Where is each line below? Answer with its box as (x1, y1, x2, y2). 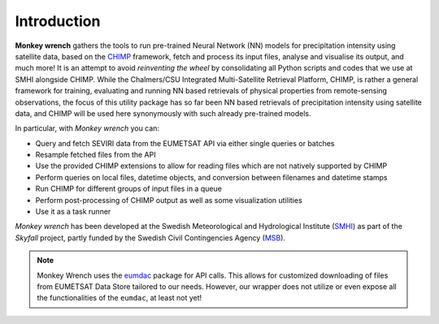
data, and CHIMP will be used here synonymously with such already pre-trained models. (15, 108, 311, 118)
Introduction (15, 12, 101, 30)
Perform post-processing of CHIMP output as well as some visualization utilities (35, 195, 302, 205)
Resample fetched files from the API (35, 150, 156, 160)
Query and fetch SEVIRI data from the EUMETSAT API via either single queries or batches (35, 138, 335, 148)
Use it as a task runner (35, 207, 111, 217)
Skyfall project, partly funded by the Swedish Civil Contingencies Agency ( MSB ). (15, 232, 286, 243)
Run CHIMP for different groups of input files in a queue (35, 184, 223, 194)
